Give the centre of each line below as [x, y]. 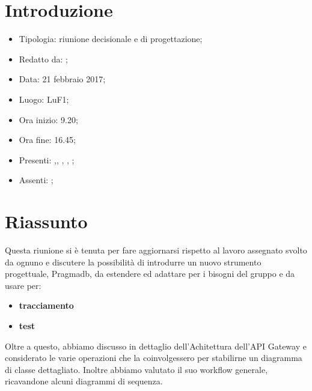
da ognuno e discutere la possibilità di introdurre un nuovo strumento [133, 262]
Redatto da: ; [43, 59]
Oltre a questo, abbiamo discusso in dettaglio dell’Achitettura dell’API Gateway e [156, 346]
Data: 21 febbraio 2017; [62, 79]
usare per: [23, 285]
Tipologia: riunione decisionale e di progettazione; [111, 39]
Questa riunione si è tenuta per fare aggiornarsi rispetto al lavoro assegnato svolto [156, 250]
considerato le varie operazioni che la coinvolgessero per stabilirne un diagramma [154, 358]
